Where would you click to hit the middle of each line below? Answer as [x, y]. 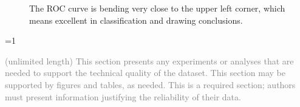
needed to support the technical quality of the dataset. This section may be [145, 73]
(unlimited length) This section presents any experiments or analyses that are [149, 60]
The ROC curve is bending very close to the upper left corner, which [157, 8]
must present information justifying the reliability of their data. [123, 96]
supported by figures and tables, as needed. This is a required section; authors [150, 84]
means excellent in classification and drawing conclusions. [136, 20]
